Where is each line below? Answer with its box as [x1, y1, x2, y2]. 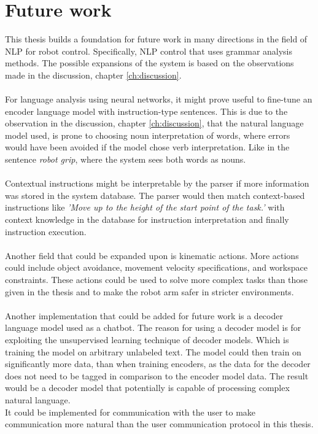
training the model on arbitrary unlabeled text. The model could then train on [5, 345, 301, 358]
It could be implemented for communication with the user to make [5, 405, 256, 418]
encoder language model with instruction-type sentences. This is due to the [5, 104, 288, 117]
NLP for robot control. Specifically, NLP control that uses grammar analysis [5, 44, 293, 57]
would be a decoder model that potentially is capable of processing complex [5, 381, 290, 394]
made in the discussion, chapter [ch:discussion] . [5, 68, 182, 81]
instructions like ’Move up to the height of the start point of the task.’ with [5, 201, 285, 214]
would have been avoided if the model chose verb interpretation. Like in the [5, 141, 290, 153]
